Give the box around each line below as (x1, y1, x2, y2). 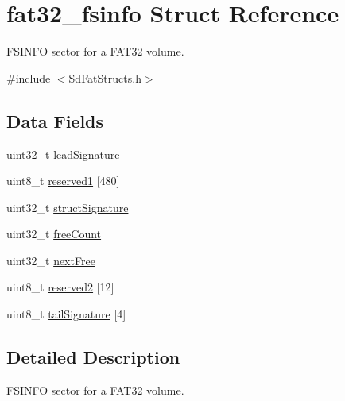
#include (6, 69, 51, 86)
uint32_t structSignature (6, 199, 129, 215)
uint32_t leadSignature (6, 145, 120, 162)
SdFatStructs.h (68, 69, 141, 86)
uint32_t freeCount (6, 226, 102, 242)
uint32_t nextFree (6, 252, 95, 268)
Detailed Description (6, 345, 180, 369)
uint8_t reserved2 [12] (6, 279, 114, 295)
